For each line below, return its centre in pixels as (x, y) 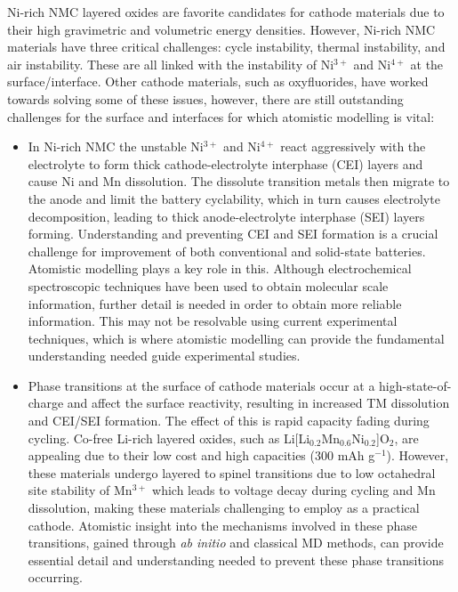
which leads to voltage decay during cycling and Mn (294, 490)
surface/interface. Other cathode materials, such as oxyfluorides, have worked (218, 81)
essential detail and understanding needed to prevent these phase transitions (236, 560)
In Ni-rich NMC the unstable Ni (116, 146)
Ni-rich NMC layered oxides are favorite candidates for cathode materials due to (226, 12)
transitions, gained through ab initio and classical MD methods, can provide (236, 543)
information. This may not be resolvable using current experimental (213, 321)
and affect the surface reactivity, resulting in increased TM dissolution (258, 403)
